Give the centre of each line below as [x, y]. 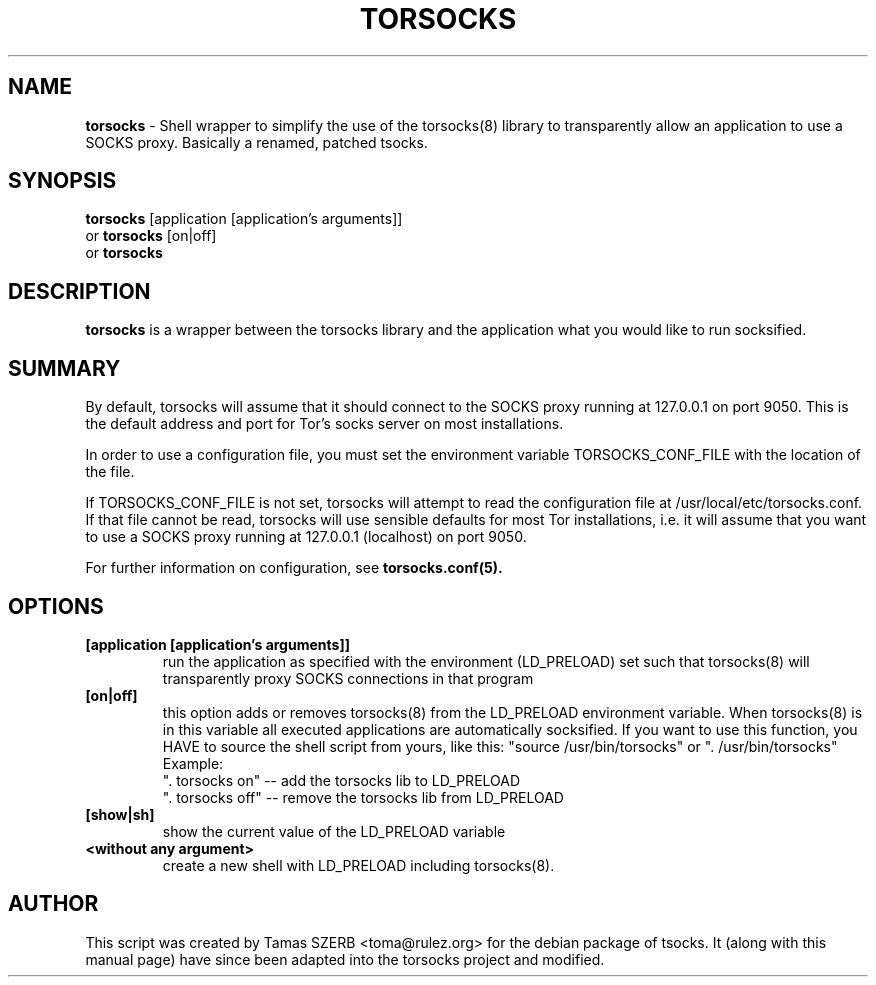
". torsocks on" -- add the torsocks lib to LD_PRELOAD [341, 780]
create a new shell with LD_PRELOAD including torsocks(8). [358, 865]
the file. [110, 472]
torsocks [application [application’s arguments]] [244, 219]
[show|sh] [120, 814]
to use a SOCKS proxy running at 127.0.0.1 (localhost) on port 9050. [306, 537]
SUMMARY [64, 368]
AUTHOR [53, 904]
